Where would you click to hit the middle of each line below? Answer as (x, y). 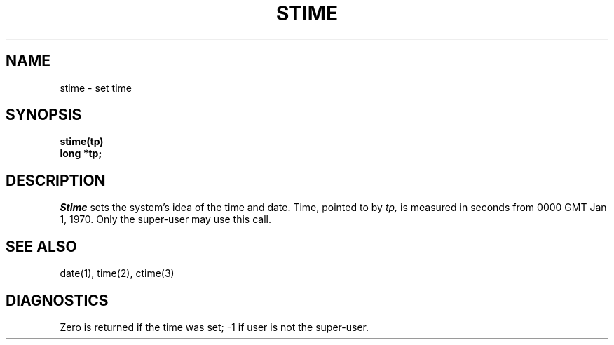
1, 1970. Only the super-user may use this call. (165, 219)
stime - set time (96, 88)
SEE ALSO (41, 246)
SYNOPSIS (44, 115)
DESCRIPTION (56, 180)
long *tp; (81, 154)
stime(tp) (82, 142)
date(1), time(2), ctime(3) (117, 273)
